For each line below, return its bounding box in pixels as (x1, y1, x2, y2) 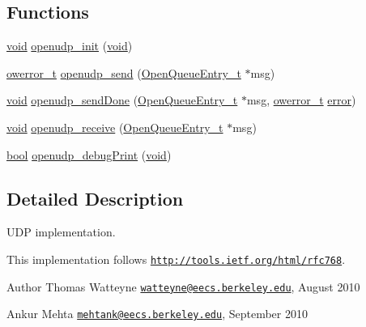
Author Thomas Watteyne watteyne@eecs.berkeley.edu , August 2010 (6, 278, 360, 295)
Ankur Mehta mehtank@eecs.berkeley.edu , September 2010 (6, 305, 308, 322)
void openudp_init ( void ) (6, 37, 133, 54)
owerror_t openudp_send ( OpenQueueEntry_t (6, 64, 241, 81)
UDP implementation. (6, 223, 116, 240)
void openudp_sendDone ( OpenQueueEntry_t (6, 91, 238, 108)
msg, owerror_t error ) (246, 91, 356, 108)
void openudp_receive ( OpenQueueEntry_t (6, 118, 223, 135)
